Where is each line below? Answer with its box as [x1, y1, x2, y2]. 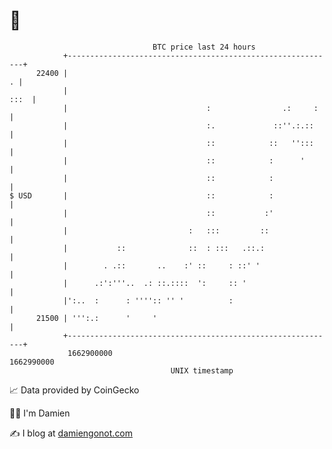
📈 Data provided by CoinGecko [9, 384, 140, 396]
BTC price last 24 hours [152, 42, 256, 52]
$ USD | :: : [9, 190, 274, 201]
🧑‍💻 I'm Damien [9, 407, 71, 419]
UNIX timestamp [170, 365, 234, 376]
